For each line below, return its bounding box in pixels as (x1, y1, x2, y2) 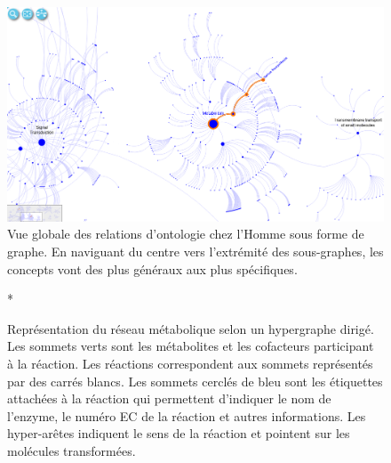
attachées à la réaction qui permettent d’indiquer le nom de (7, 389, 331, 408)
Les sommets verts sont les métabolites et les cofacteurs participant (7, 337, 374, 355)
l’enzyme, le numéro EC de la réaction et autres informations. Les (7, 406, 366, 425)
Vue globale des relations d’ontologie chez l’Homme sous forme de (7, 224, 364, 243)
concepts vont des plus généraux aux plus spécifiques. (7, 259, 298, 278)
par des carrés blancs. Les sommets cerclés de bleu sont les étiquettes (7, 371, 383, 390)
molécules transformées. (7, 441, 136, 459)
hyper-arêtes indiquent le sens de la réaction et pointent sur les (7, 424, 350, 443)
